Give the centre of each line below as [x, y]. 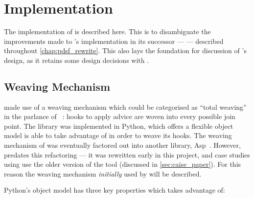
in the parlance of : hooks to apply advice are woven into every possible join [120, 116]
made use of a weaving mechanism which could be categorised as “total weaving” [125, 107]
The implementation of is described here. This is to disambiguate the [107, 31]
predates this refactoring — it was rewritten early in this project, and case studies [127, 154]
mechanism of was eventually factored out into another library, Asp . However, [122, 145]
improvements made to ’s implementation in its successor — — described [114, 41]
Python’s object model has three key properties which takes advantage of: [115, 190]
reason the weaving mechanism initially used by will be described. [103, 173]
